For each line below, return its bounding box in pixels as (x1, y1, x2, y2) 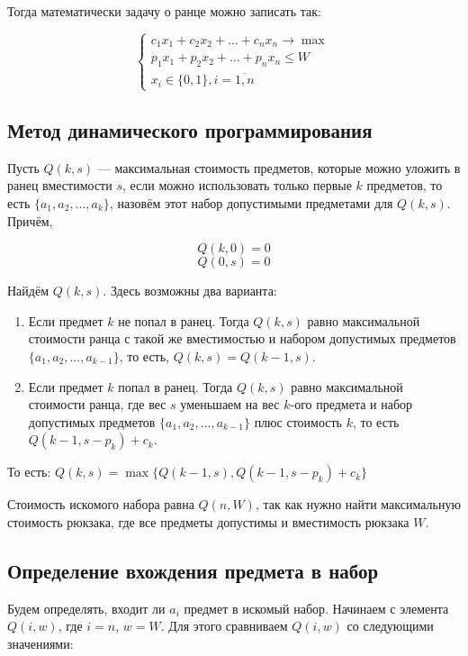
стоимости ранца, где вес (28, 395, 166, 414)
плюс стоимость (254, 412, 343, 431)
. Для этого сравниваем (160, 616, 288, 635)
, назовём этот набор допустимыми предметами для (109, 194, 393, 213)
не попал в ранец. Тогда (118, 311, 249, 330)
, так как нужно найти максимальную (255, 495, 461, 514)
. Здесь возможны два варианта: (103, 281, 277, 300)
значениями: (7, 633, 74, 652)
